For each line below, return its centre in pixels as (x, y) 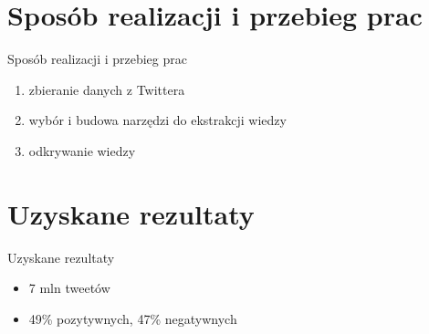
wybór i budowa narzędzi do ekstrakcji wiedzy (157, 120)
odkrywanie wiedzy (82, 150)
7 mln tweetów (69, 288)
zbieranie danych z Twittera (107, 89)
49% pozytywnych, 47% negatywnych (133, 318)
